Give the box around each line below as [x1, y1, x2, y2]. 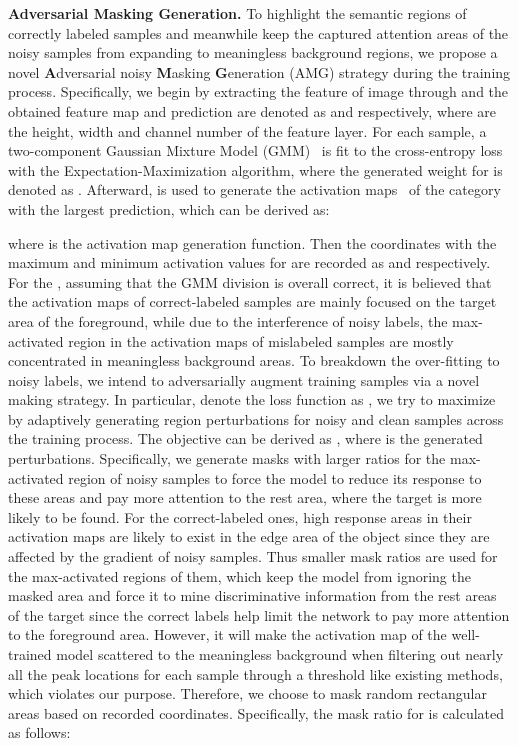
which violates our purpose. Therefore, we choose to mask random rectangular [8, 683, 487, 704]
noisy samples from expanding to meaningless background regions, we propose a [8, 42, 498, 63]
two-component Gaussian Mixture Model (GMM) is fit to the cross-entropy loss [8, 140, 503, 161]
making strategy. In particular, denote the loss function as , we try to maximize [8, 389, 496, 410]
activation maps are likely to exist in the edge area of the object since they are [8, 526, 490, 547]
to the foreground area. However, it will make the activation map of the [8, 624, 447, 645]
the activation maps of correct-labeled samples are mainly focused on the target [8, 291, 497, 312]
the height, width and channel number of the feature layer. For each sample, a [8, 120, 487, 141]
